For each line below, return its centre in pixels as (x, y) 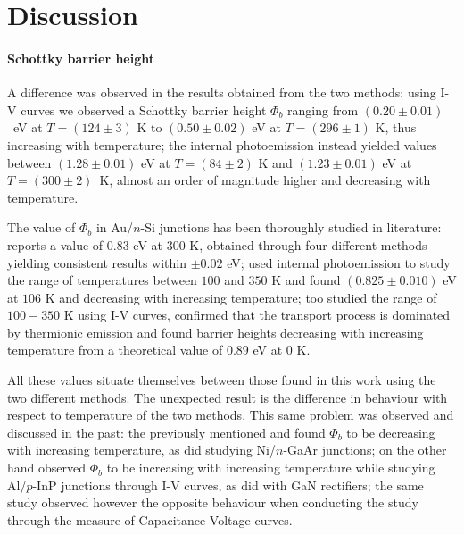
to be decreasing (391, 432)
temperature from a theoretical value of (115, 350)
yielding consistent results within (97, 262)
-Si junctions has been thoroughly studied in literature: (291, 227)
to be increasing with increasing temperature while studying (271, 468)
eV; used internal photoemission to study (339, 262)
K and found (306, 280)
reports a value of (55, 244)
